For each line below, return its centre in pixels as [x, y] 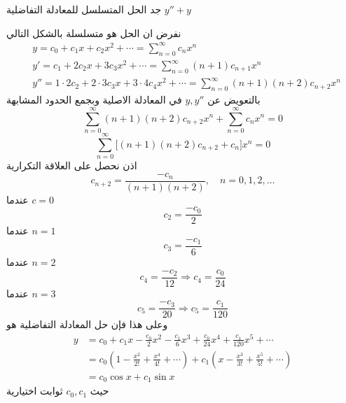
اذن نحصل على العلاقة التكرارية [72, 165]
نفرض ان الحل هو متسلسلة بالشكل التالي [94, 33]
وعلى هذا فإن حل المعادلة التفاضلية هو [87, 324]
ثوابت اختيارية [35, 391]
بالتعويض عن [234, 100]
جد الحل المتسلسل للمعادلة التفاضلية [84, 9]
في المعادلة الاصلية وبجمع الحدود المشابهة [94, 100]
